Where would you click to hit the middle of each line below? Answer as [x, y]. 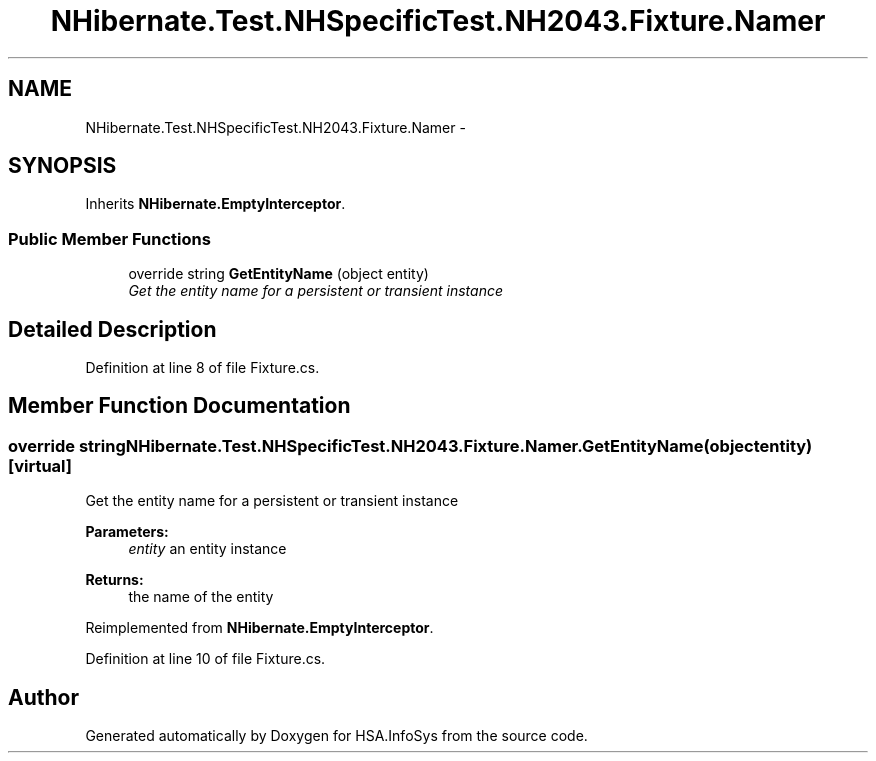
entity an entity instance [207, 549]
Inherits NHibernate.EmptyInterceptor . [215, 204]
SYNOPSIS [62, 166]
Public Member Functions [109, 238]
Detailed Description [112, 329]
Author [43, 697]
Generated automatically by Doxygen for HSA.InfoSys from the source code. [336, 736]
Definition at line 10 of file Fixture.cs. [205, 659]
